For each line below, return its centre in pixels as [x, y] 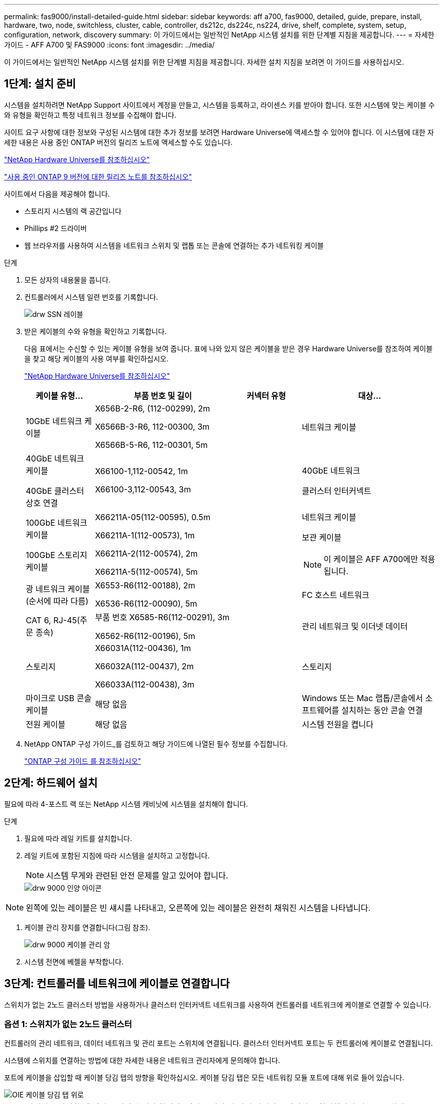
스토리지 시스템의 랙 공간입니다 [73, 211]
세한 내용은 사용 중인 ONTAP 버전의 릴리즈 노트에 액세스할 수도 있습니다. [118, 142]
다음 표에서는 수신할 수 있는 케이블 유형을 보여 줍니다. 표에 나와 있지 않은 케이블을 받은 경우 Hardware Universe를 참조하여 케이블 [229, 348]
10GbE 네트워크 [54, 421]
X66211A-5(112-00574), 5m [146, 571]
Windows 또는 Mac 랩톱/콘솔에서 [362, 698]
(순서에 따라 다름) [57, 601]
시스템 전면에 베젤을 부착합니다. [74, 961]
